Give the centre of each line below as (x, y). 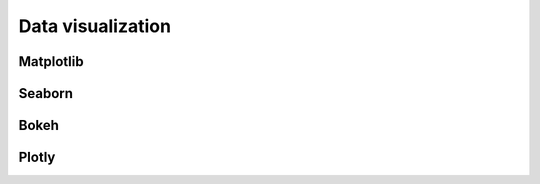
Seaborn (46, 93)
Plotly (37, 157)
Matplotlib (51, 61)
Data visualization (95, 26)
